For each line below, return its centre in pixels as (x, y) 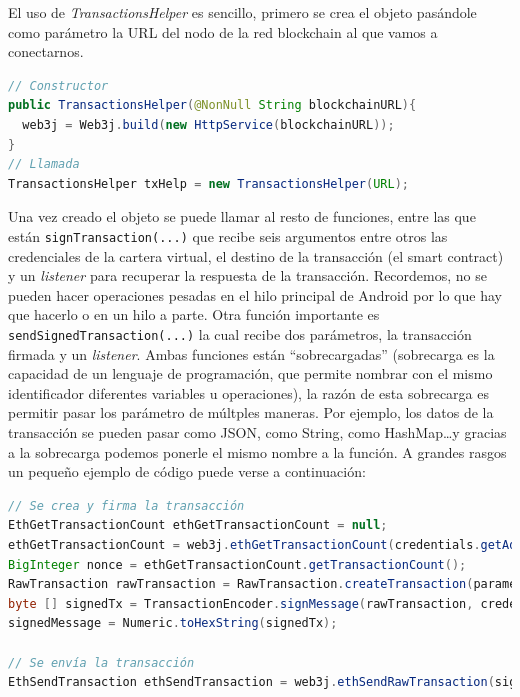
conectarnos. (46, 51)
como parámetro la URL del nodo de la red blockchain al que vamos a (223, 31)
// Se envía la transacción (101, 662)
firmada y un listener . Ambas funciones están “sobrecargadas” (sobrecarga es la (251, 353)
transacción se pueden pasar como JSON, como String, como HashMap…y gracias (257, 432)
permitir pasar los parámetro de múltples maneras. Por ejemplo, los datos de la (251, 412)
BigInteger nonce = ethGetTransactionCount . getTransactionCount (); (237, 564)
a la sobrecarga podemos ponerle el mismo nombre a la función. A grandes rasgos (257, 451)
